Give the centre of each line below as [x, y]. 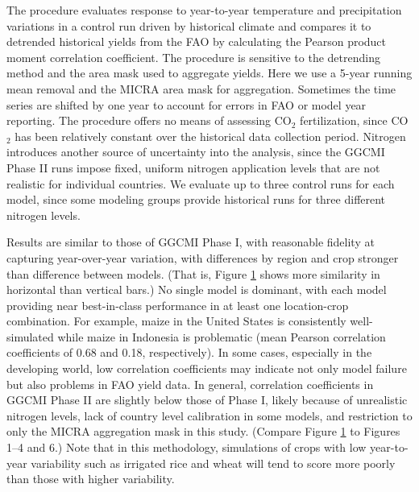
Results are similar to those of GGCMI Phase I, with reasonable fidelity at [191, 242]
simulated [30, 336]
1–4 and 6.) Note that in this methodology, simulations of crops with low [187, 447]
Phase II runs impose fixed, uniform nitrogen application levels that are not [193, 167]
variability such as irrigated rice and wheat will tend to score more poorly [213, 463]
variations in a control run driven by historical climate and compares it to [189, 25]
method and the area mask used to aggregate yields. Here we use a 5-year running [209, 73]
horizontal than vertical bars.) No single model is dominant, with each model [197, 289]
